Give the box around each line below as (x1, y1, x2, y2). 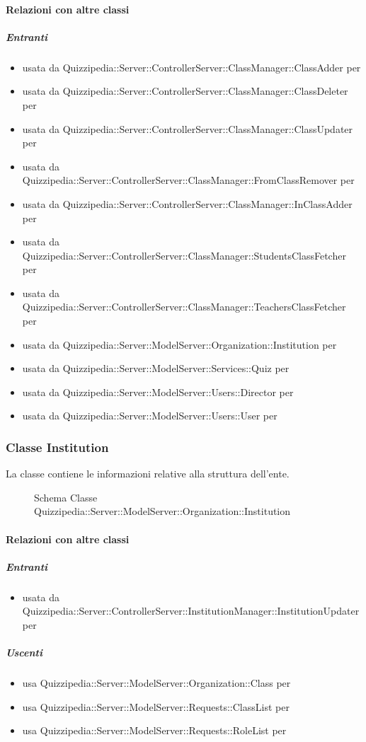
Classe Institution (6, 438, 109, 456)
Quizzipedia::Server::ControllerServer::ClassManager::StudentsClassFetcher (22, 248, 346, 262)
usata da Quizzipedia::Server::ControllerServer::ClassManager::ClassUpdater (22, 121, 353, 136)
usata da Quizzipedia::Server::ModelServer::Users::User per (22, 408, 278, 423)
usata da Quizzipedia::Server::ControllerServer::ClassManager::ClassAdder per (22, 59, 361, 74)
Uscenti (6, 645, 42, 660)
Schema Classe (34, 489, 98, 504)
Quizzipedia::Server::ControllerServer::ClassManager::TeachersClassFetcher (22, 299, 346, 314)
